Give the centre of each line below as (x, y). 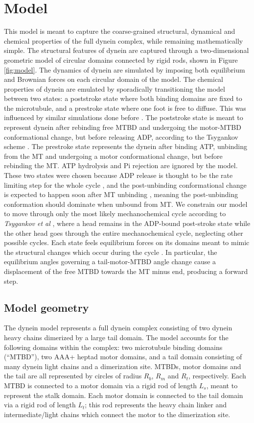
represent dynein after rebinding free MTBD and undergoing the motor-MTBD (123, 127)
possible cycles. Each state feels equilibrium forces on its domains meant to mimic (127, 242)
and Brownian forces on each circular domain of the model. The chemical (114, 79)
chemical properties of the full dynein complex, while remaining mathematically (124, 40)
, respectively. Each (217, 376)
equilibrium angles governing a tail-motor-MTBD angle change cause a (110, 261)
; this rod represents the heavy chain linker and (156, 405)
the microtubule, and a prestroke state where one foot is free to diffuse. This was (125, 108)
